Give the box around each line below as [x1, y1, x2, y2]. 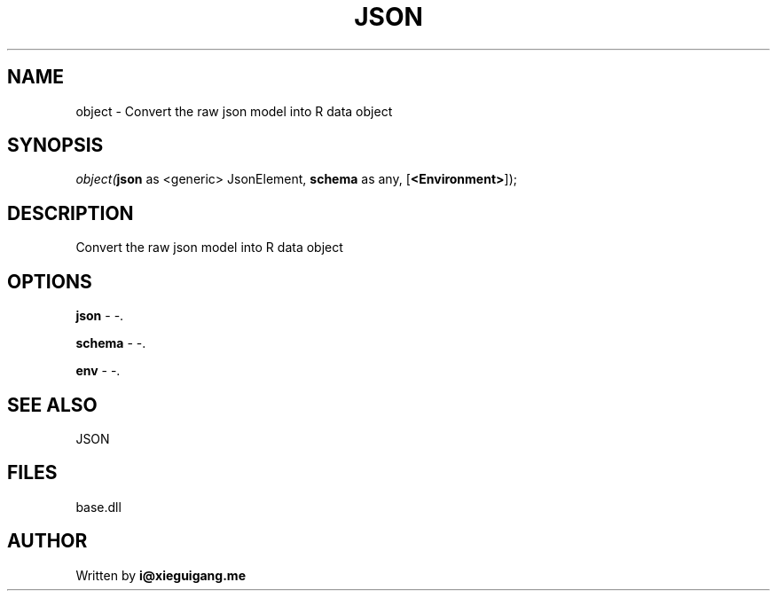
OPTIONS [7, 270, 92, 293]
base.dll [75, 499, 122, 515]
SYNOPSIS [7, 134, 104, 157]
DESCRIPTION [7, 201, 134, 224]
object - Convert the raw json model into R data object [75, 103, 393, 119]
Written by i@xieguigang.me [75, 567, 246, 583]
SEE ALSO [7, 393, 98, 416]
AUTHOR [7, 530, 88, 553]
